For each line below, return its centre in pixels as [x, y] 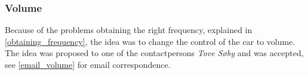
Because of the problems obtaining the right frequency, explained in [129, 30]
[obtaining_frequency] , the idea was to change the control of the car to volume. [150, 41]
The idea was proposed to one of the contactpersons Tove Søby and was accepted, [154, 53]
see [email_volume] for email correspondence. [88, 64]
